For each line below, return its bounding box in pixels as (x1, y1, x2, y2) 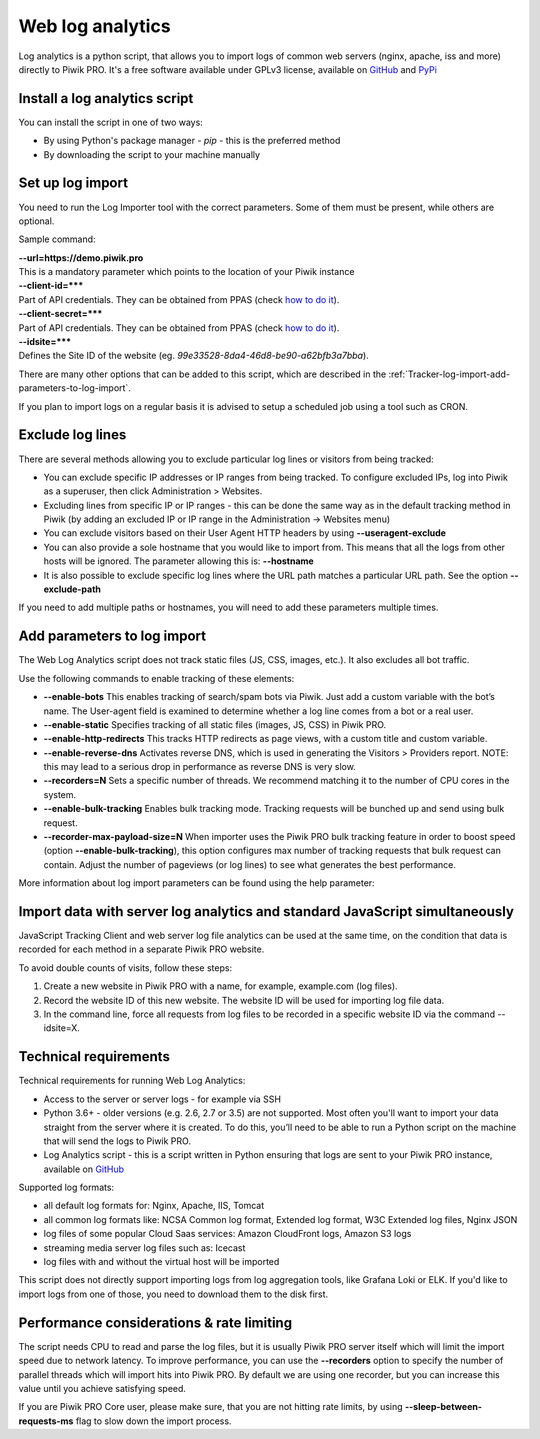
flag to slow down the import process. (75, 1415, 232, 1427)
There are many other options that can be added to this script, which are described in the (18, 368, 387, 380)
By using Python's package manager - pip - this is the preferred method (43, 135, 341, 147)
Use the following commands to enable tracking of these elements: (18, 672, 295, 684)
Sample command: (18, 233, 96, 245)
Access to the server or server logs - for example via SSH (43, 1093, 282, 1105)
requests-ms (18, 1415, 74, 1427)
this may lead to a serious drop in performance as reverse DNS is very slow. (43, 761, 357, 773)
